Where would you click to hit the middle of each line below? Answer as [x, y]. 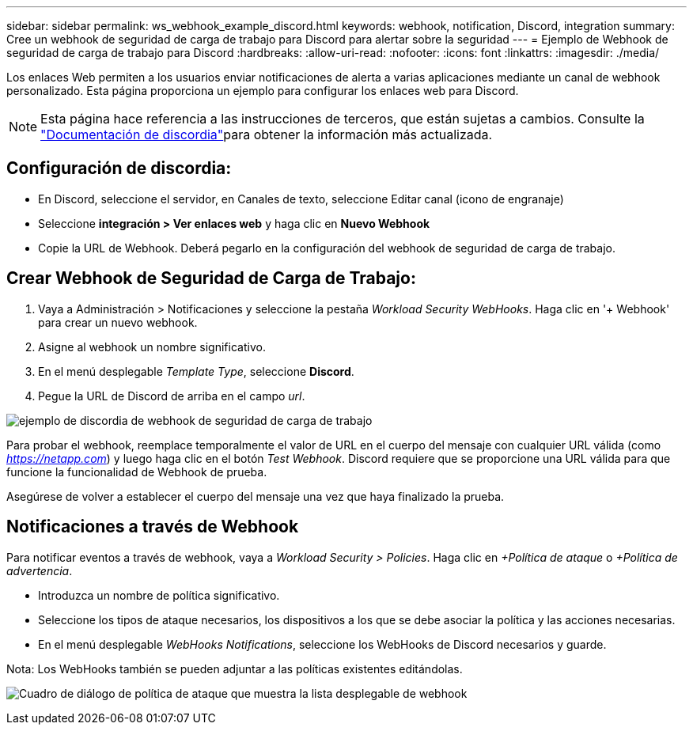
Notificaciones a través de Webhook [153, 527]
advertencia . [40, 570]
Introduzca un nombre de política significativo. [159, 595]
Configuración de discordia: [119, 169]
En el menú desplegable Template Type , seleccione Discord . [196, 371]
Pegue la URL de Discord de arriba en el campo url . [172, 396]
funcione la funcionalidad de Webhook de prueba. [137, 472]
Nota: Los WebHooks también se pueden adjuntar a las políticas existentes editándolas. [235, 669]
